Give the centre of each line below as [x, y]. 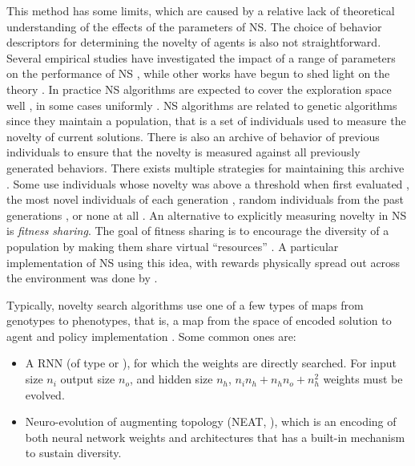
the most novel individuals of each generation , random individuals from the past [205, 199]
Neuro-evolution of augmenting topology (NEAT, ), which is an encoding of [211, 421]
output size [88, 379]
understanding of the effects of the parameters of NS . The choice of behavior [194, 26]
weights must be [363, 379]
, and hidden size [171, 379]
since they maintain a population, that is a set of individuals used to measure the [206, 121]
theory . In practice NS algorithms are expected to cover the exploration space [199, 89]
